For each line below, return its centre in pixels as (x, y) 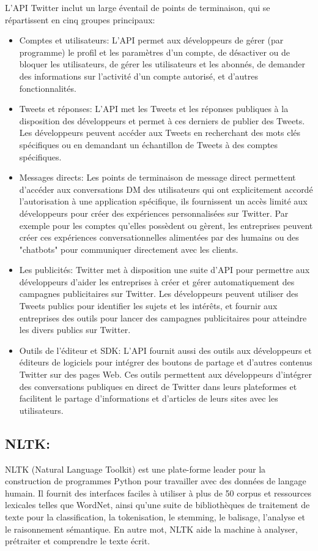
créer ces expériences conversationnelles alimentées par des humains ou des (159, 237)
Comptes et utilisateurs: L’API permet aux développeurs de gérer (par (151, 40)
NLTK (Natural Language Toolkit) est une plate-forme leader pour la (135, 469)
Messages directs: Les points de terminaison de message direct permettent (157, 177)
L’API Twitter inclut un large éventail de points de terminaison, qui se (138, 7)
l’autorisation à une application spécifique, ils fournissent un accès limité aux (163, 201)
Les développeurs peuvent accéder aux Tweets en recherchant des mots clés (160, 133)
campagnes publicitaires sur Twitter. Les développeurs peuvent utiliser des (159, 294)
